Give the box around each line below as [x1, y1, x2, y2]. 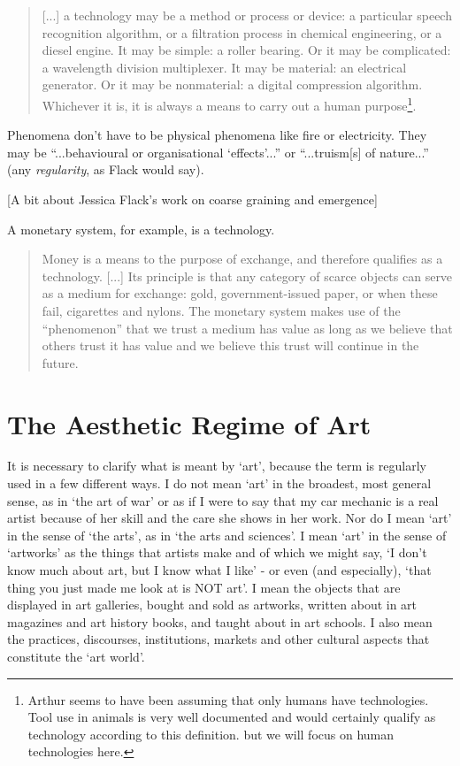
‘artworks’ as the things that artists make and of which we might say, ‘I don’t [7, 543, 427, 562]
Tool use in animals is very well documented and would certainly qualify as [27, 708, 436, 726]
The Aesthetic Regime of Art [7, 405, 372, 441]
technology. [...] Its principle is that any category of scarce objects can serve [42, 266, 453, 285]
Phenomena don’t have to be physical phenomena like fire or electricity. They [7, 126, 427, 144]
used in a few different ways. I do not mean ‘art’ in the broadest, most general [7, 474, 432, 493]
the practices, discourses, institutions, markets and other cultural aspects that [7, 630, 430, 648]
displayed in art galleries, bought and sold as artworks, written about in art [7, 595, 418, 614]
